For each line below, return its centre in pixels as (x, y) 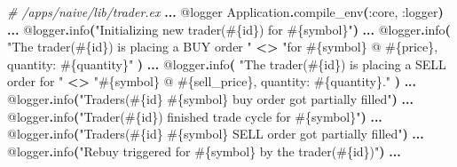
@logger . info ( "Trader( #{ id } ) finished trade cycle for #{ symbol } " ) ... (195, 116)
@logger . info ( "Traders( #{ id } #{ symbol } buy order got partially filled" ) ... (210, 98)
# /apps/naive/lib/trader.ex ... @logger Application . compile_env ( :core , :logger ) (225, 12)
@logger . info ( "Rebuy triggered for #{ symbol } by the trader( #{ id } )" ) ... (204, 151)
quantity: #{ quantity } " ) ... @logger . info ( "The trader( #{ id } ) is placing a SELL (227, 64)
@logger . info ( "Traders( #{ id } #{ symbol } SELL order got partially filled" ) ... (216, 134)
